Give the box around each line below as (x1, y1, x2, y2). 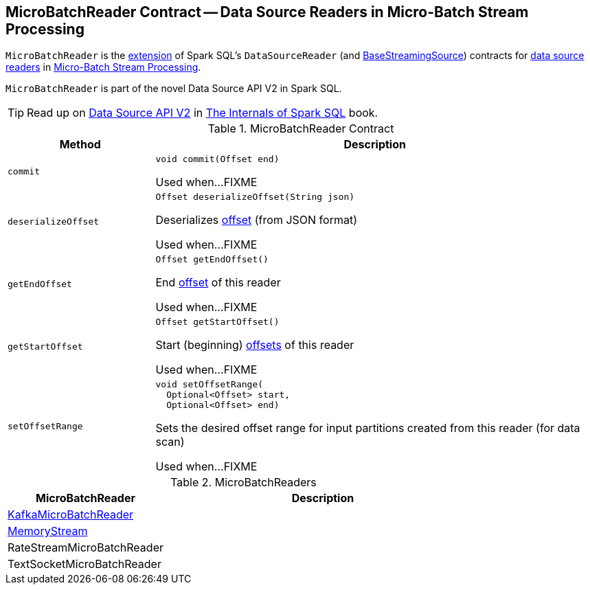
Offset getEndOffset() (155, 254, 269, 265)
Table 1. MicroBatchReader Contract (207, 122, 394, 136)
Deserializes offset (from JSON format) (155, 213, 357, 227)
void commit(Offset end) (155, 154, 280, 165)
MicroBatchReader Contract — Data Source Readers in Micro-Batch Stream (5, 3, 529, 21)
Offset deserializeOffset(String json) (155, 192, 355, 203)
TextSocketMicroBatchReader (8, 557, 161, 571)
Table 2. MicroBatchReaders (170, 475, 317, 490)
